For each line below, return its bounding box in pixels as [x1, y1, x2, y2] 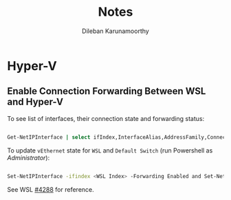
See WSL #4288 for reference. [7, 185, 94, 193]
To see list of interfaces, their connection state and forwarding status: [7, 114, 205, 122]
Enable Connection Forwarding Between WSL [7, 85, 206, 97]
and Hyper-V [7, 96, 64, 108]
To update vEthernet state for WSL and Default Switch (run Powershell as [7, 146, 213, 155]
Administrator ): [7, 153, 50, 162]
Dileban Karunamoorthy [82, 27, 149, 35]
